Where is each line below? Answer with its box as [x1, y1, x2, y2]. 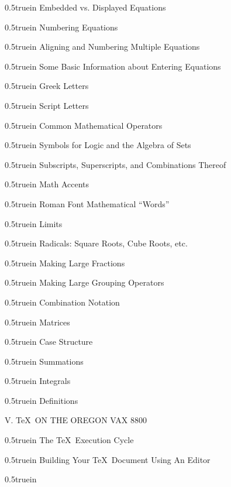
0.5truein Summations [5, 355, 84, 367]
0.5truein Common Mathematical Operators [5, 119, 163, 131]
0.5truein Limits [5, 217, 63, 229]
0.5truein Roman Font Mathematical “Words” [5, 197, 170, 210]
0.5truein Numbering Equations [5, 20, 118, 33]
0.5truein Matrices [5, 315, 70, 328]
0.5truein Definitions [5, 394, 78, 406]
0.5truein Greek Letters [5, 80, 89, 92]
